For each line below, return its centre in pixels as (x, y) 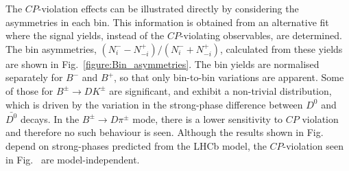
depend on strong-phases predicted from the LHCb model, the (136, 146)
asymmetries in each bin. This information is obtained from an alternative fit (167, 22)
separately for (34, 77)
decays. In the (50, 118)
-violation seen (313, 146)
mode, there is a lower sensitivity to (208, 118)
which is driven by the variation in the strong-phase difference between (154, 104)
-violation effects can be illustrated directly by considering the (168, 8)
